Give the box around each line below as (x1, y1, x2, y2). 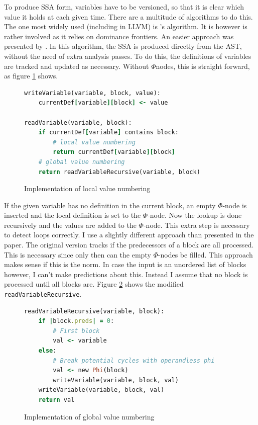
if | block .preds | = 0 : (38, 317, 114, 325)
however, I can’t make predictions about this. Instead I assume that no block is (4, 269, 248, 279)
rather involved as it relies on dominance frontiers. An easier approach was (4, 31, 234, 41)
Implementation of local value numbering (24, 183, 151, 194)
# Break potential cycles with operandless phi (53, 357, 215, 364)
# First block (53, 327, 100, 334)
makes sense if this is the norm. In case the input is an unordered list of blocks (4, 259, 246, 270)
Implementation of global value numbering (24, 411, 155, 421)
